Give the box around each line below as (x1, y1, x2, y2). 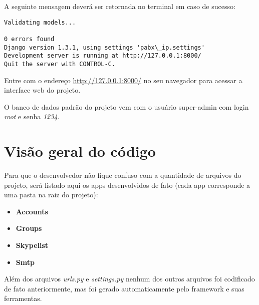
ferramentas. (4, 293, 42, 303)
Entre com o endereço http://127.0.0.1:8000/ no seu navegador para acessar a (4, 75, 242, 85)
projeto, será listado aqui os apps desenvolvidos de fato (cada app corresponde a (4, 179, 250, 190)
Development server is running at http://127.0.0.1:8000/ (4, 52, 201, 60)
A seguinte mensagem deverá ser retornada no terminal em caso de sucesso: (4, 1, 235, 11)
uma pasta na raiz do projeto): (4, 189, 98, 200)
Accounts (16, 206, 48, 216)
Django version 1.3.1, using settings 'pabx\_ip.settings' (4, 44, 205, 51)
